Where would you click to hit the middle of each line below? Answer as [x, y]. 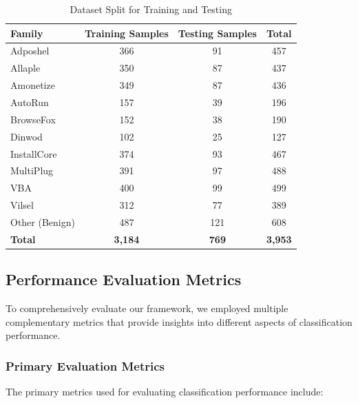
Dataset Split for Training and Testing [151, 9]
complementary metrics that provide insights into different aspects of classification [179, 321]
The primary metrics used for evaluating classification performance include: [165, 392]
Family [27, 33]
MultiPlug [32, 170]
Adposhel [30, 51]
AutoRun [30, 102]
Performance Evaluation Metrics [124, 279]
